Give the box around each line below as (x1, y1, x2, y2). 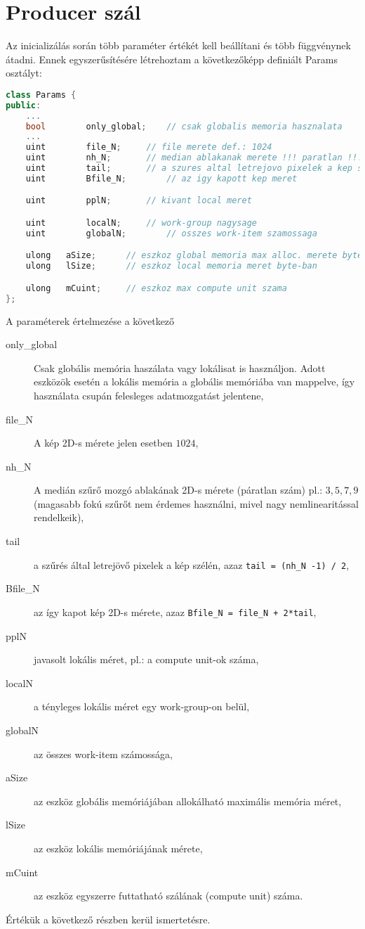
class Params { (6, 89, 77, 100)
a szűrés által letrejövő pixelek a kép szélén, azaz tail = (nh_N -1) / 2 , (34, 557, 350, 572)
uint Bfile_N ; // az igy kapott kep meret (25, 173, 298, 184)
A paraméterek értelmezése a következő (6, 313, 175, 328)
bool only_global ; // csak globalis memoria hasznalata (25, 121, 343, 132)
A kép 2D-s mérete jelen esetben (34, 435, 173, 450)
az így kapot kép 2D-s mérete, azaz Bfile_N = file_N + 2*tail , (34, 604, 317, 619)
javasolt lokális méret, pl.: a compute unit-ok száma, (34, 652, 259, 667)
